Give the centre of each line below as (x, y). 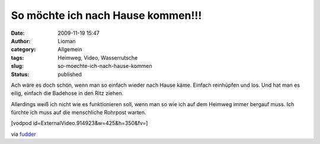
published (70, 74)
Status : (20, 74)
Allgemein (70, 50)
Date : (18, 33)
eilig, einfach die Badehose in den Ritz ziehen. (67, 93)
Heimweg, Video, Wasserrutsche (98, 58)
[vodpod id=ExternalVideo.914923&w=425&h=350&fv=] (79, 123)
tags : (17, 58)
